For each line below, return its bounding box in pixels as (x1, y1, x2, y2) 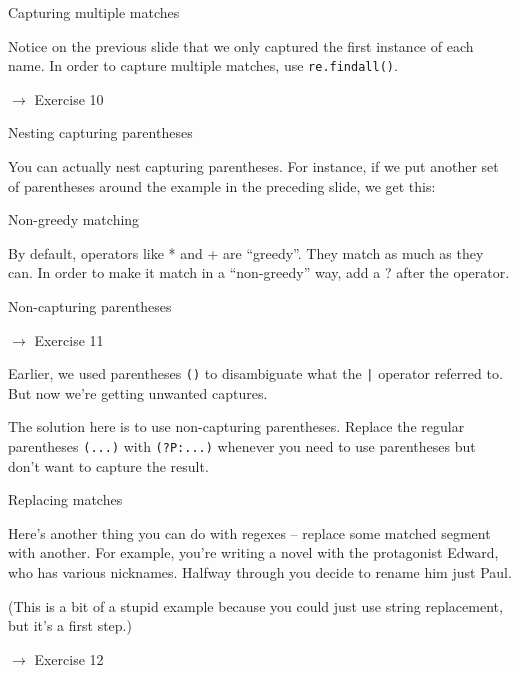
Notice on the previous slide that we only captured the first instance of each (8, 35, 474, 56)
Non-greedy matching (8, 209, 140, 230)
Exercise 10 (34, 88, 104, 109)
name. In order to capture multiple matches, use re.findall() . (8, 55, 398, 76)
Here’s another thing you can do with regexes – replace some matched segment (8, 522, 491, 543)
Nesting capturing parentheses (8, 122, 193, 143)
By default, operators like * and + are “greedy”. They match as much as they (8, 242, 484, 263)
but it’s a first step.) (8, 615, 132, 636)
